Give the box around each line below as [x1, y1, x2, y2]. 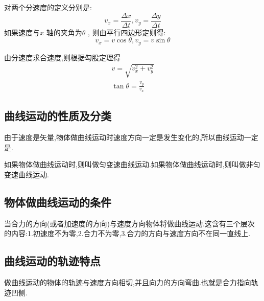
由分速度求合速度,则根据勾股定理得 [4, 52, 121, 62]
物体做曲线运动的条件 [4, 194, 111, 210]
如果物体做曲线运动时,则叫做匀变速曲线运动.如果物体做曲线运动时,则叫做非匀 [4, 159, 260, 170]
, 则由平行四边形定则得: [87, 27, 166, 37]
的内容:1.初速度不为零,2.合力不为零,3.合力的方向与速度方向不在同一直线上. [4, 228, 251, 239]
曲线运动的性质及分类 [4, 108, 111, 124]
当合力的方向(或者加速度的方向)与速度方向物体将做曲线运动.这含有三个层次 [4, 218, 255, 228]
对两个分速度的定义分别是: [4, 2, 92, 12]
